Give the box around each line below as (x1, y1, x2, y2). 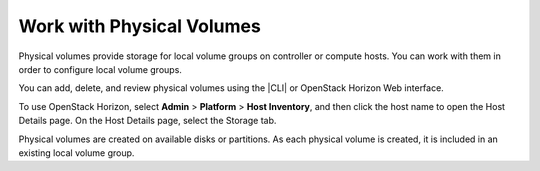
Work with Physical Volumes (18, 15, 262, 37)
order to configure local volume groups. (18, 63, 182, 75)
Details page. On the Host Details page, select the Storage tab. (18, 115, 277, 127)
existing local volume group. (18, 146, 135, 159)
